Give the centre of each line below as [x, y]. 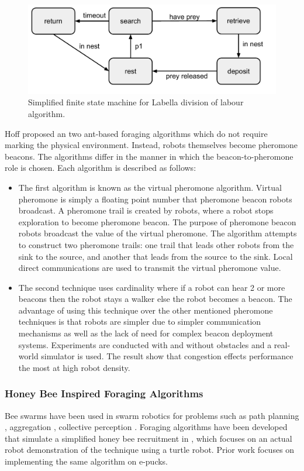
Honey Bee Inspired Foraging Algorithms [104, 393]
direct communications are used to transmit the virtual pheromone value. [150, 268]
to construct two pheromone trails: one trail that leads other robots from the [156, 244]
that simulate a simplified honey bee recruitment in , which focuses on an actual [148, 438]
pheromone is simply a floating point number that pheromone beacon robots [155, 199]
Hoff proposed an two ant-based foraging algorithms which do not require [136, 133]
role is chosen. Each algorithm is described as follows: [101, 168]
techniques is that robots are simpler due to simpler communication [140, 322]
